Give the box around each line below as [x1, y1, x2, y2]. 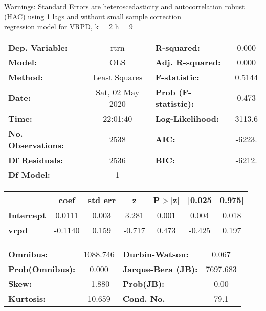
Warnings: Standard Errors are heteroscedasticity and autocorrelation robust [4, 1, 245, 11]
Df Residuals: [8, 153, 63, 166]
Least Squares [93, 71, 143, 83]
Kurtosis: [8, 292, 46, 304]
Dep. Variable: [8, 41, 68, 53]
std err [87, 193, 116, 206]
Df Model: [8, 168, 50, 181]
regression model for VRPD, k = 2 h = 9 [4, 21, 133, 32]
